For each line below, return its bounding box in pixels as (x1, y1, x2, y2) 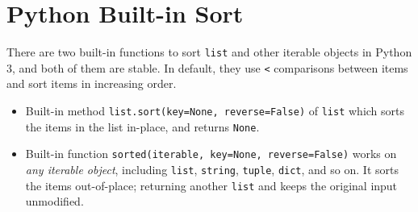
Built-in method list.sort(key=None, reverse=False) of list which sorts (25, 102, 405, 119)
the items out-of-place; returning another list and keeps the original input (25, 177, 398, 193)
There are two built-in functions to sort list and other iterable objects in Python (6, 44, 412, 60)
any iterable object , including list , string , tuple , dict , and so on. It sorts (25, 161, 399, 177)
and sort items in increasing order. (6, 75, 177, 92)
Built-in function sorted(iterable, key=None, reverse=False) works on (25, 145, 397, 162)
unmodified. (25, 193, 84, 210)
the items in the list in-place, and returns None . (25, 118, 260, 135)
